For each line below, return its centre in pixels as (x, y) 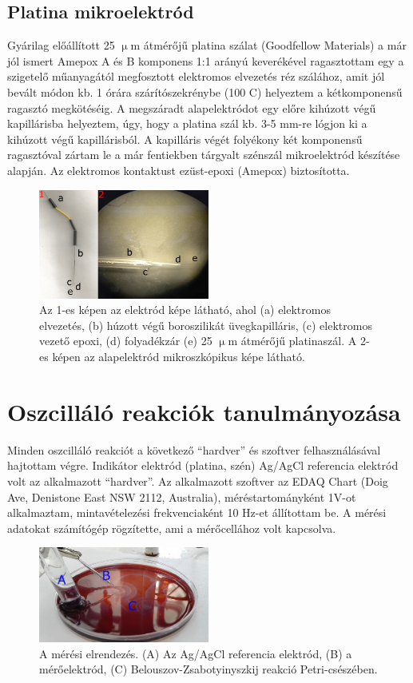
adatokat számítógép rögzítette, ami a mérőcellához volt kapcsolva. (172, 528)
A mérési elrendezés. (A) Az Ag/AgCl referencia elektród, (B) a (196, 653)
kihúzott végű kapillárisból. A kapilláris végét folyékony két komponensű (185, 139)
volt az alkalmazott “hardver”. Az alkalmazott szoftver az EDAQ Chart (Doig (198, 480)
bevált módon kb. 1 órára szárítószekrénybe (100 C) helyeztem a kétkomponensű (205, 91)
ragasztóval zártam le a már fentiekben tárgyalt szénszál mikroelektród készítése (204, 155)
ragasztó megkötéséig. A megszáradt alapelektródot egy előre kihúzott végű (192, 107)
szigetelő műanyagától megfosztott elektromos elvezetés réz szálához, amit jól (196, 76)
